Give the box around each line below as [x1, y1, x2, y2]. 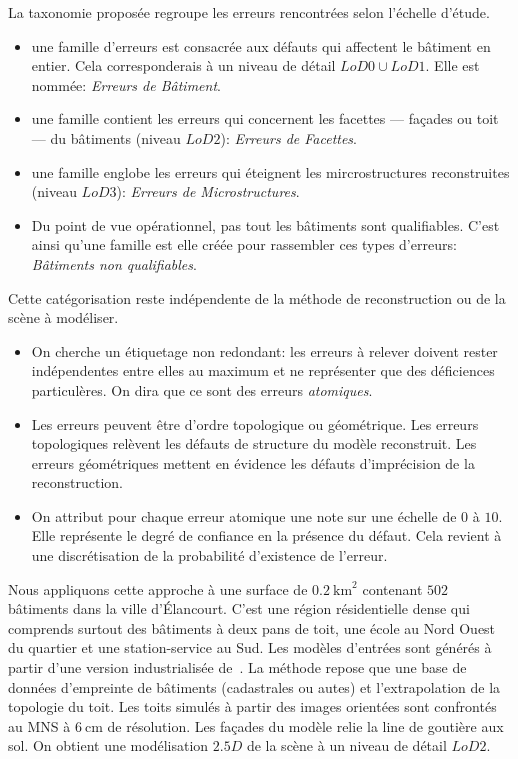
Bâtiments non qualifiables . [31, 253, 197, 274]
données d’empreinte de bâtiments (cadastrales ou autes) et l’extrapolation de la [8, 676, 501, 697]
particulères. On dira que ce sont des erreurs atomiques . [31, 379, 373, 400]
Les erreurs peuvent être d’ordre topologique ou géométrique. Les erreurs [31, 413, 479, 434]
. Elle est [425, 55, 480, 76]
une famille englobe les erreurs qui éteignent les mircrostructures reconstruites [31, 161, 510, 182]
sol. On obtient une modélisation [8, 735, 209, 756]
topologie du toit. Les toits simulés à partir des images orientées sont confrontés [8, 696, 497, 717]
